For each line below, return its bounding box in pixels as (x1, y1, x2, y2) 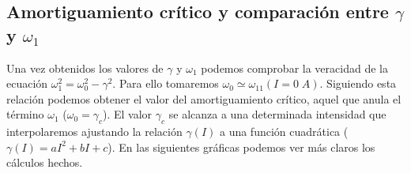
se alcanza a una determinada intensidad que (168, 106, 386, 122)
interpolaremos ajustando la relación (6, 123, 183, 140)
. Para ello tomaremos (112, 75, 219, 92)
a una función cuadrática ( (219, 123, 349, 140)
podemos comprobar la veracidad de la (201, 59, 388, 76)
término (6, 106, 44, 122)
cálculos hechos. (6, 154, 83, 171)
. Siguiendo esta (319, 75, 397, 92)
